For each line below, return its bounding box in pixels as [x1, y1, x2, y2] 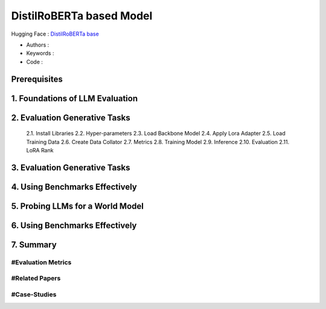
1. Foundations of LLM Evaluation [11, 93, 138, 103]
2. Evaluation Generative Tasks [11, 112, 130, 123]
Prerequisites [11, 74, 63, 84]
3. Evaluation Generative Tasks [11, 162, 130, 172]
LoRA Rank [26, 146, 54, 154]
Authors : [26, 41, 50, 48]
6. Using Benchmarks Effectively [11, 220, 137, 230]
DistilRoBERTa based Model [11, 9, 153, 22]
